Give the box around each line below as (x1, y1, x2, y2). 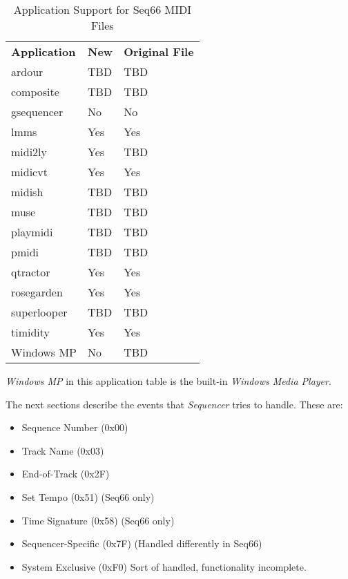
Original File (124, 44, 194, 59)
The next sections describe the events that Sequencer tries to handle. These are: (6, 397, 343, 411)
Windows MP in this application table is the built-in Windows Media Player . (6, 374, 331, 388)
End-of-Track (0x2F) (21, 466, 110, 481)
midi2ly (11, 144, 48, 160)
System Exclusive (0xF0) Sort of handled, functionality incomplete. (21, 559, 307, 573)
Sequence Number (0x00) (21, 420, 128, 435)
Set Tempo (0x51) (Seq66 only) (21, 489, 155, 504)
